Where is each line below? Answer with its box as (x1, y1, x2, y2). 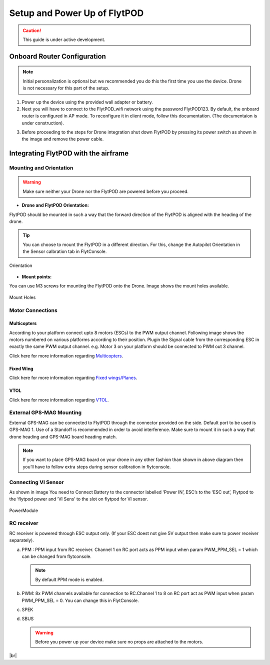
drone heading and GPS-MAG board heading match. (9, 433, 117, 439)
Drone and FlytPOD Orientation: (21, 202, 89, 208)
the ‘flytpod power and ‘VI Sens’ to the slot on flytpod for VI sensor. (9, 496, 148, 502)
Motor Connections (9, 306, 57, 313)
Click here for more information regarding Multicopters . (9, 352, 123, 358)
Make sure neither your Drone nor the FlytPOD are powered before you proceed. (22, 188, 189, 194)
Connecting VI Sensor (9, 478, 64, 485)
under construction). (21, 120, 64, 126)
